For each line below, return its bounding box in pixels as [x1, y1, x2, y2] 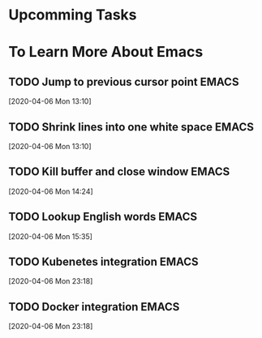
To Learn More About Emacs [8, 43, 204, 62]
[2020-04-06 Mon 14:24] [8, 186, 93, 196]
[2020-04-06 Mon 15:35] [8, 231, 93, 241]
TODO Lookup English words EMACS [8, 210, 198, 224]
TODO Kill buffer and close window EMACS [8, 165, 230, 179]
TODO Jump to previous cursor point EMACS [8, 75, 239, 88]
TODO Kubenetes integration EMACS [8, 255, 199, 269]
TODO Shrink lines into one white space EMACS [8, 120, 254, 134]
